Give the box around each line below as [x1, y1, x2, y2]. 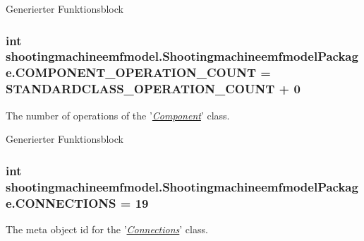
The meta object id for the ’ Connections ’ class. [6, 221, 208, 236]
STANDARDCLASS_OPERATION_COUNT [6, 80, 275, 98]
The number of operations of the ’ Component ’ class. [6, 107, 230, 122]
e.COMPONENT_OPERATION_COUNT [6, 64, 256, 81]
